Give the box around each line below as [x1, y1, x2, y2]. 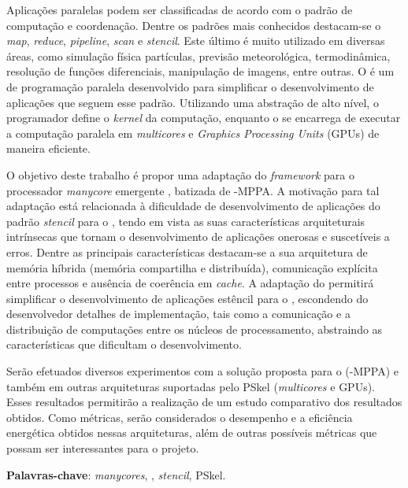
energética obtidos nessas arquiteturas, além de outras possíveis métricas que [6, 424, 377, 441]
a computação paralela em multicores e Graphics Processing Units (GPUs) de [6, 124, 380, 141]
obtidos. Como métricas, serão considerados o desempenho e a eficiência [6, 409, 353, 425]
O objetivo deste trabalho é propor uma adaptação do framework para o [6, 166, 354, 183]
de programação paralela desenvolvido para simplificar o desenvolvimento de [6, 78, 374, 94]
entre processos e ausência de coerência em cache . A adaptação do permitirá [6, 275, 374, 291]
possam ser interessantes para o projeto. [6, 440, 199, 457]
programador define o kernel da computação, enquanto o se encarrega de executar [6, 109, 401, 126]
